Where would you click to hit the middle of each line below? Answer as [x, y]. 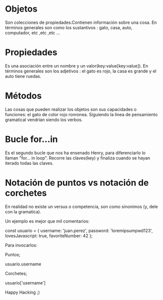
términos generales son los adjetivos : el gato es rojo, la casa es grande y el [81, 71]
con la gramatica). [23, 212]
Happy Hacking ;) [23, 292]
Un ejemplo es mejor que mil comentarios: [47, 221]
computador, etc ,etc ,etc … [33, 33]
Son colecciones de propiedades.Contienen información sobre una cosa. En [81, 22]
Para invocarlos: [21, 245]
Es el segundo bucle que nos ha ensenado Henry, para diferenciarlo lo [75, 153]
